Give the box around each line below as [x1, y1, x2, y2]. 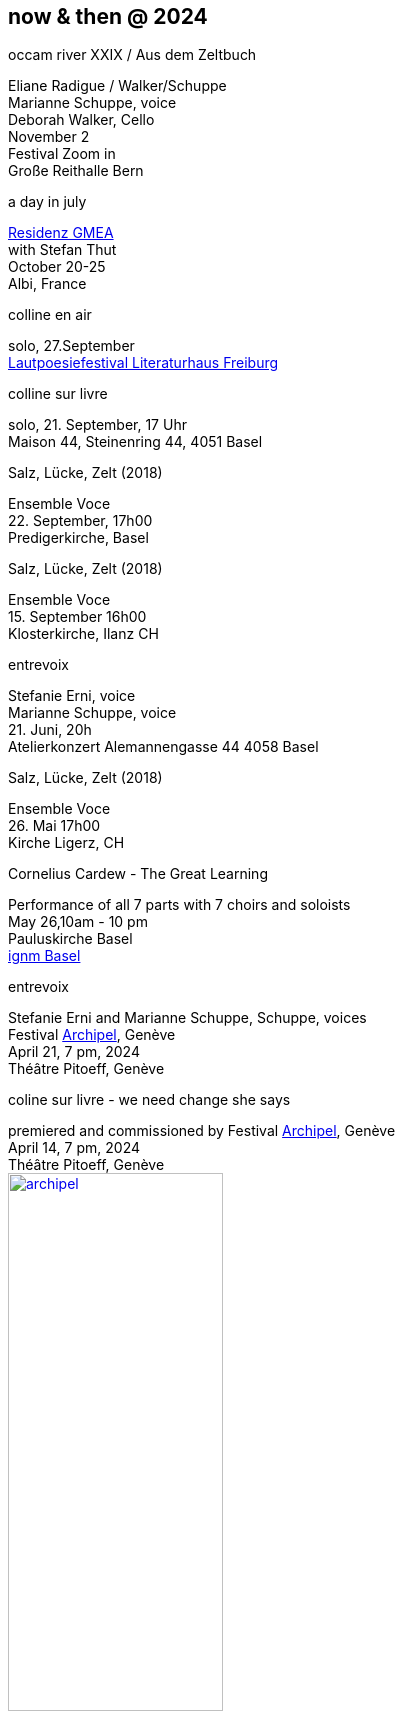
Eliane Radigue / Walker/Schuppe [8, 77, 227, 95]
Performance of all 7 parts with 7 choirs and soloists [8, 896, 351, 914]
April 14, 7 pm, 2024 [8, 1139, 140, 1157]
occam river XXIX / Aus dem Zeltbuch [8, 46, 257, 64]
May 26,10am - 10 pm [8, 913, 148, 931]
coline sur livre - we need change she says [8, 1091, 291, 1109]
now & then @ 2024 [8, 4, 208, 29]
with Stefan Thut [8, 241, 117, 259]
